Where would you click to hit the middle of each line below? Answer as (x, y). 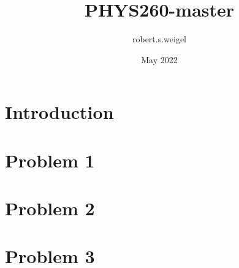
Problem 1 (50, 160)
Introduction (59, 112)
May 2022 (159, 59)
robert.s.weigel (159, 39)
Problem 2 (50, 208)
